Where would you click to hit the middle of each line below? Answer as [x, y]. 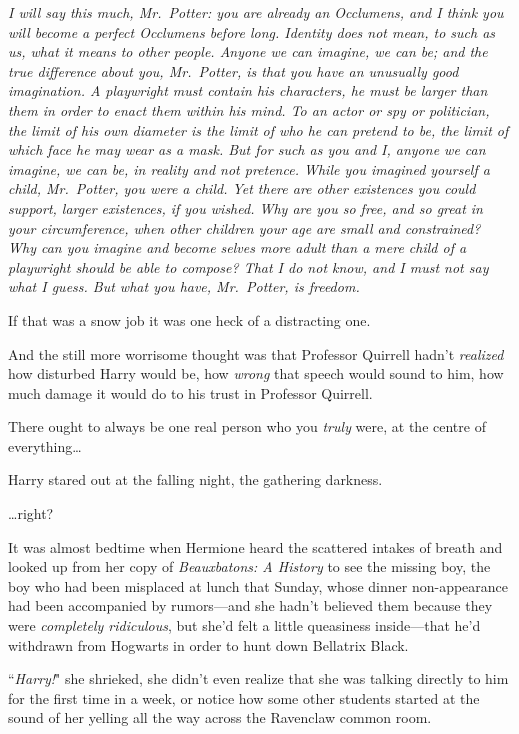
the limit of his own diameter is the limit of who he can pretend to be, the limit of [258, 129]
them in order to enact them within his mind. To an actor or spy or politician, [249, 109]
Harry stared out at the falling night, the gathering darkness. [195, 479]
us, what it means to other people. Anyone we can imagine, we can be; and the [248, 51]
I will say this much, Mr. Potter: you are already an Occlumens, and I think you [256, 12]
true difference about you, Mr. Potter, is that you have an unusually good [233, 70]
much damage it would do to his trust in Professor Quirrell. [190, 392]
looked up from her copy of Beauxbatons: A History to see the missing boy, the [249, 566]
